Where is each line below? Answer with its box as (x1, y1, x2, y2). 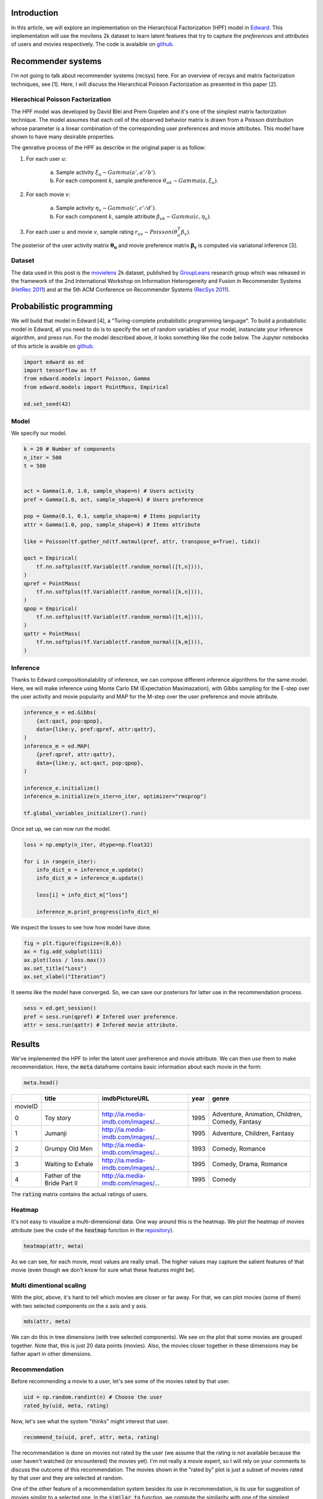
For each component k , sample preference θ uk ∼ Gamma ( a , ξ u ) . (56, 177, 218, 186)
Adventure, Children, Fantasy (212, 1129, 294, 1137)
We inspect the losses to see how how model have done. (11, 923, 152, 931)
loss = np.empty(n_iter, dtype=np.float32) (23, 841, 154, 848)
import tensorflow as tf (23, 367, 97, 374)
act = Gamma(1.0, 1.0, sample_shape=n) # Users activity (23, 487, 194, 495)
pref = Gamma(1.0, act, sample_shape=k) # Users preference (23, 496, 204, 503)
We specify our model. (11, 429, 67, 437)
